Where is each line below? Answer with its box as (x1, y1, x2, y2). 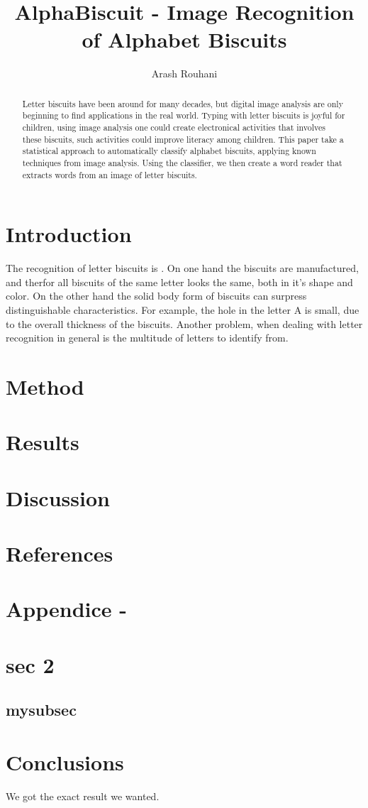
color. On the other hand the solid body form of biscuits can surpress (6, 288, 307, 303)
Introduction (6, 219, 132, 249)
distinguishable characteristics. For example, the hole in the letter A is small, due (6, 302, 359, 317)
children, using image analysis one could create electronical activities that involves (22, 121, 325, 133)
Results (6, 427, 79, 457)
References (6, 539, 113, 568)
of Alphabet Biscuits (82, 25, 287, 54)
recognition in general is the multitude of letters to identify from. (6, 330, 289, 345)
